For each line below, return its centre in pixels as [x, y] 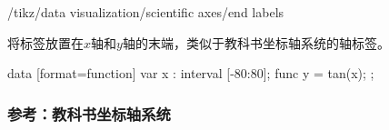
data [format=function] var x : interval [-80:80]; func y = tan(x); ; [191, 73]
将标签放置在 [45, 42]
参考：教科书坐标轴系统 [89, 113]
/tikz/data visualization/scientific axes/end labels [146, 12]
